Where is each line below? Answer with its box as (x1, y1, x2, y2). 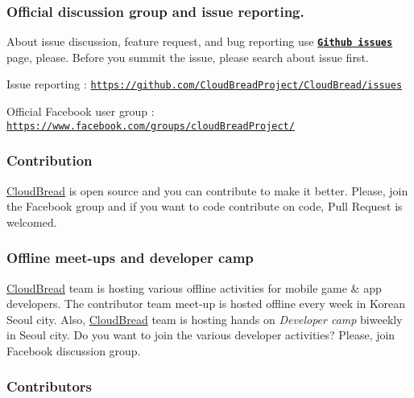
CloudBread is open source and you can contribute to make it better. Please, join (6, 182, 408, 199)
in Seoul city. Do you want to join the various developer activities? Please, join (6, 326, 395, 343)
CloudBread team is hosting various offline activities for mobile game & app (6, 279, 382, 296)
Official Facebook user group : (6, 103, 155, 120)
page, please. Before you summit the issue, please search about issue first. (6, 48, 369, 65)
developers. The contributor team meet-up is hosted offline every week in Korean (6, 295, 406, 312)
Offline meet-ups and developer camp (6, 248, 254, 268)
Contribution (6, 150, 93, 170)
